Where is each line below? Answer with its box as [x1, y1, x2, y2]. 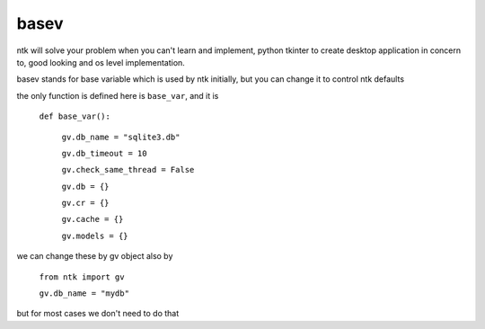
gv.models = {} [61, 230, 129, 241]
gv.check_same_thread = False [61, 164, 195, 175]
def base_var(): [39, 111, 111, 121]
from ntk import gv [39, 271, 125, 282]
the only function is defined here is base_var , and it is [16, 90, 219, 101]
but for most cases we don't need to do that [16, 308, 180, 319]
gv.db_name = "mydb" [39, 289, 130, 298]
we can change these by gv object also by [16, 251, 173, 262]
